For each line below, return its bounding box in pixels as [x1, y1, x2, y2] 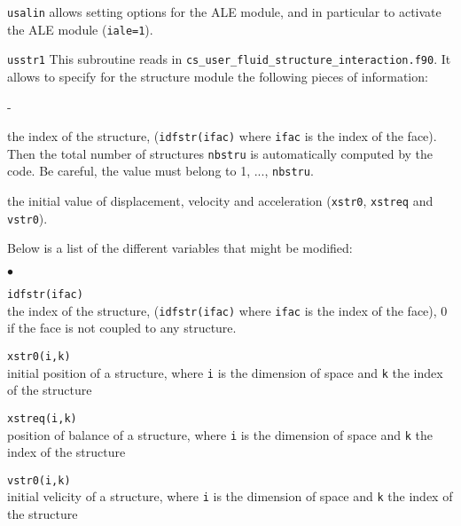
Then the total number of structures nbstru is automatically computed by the [7, 144, 434, 162]
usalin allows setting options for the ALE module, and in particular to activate [7, 3, 441, 20]
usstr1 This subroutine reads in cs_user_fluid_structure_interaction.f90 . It [7, 50, 451, 68]
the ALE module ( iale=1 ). [7, 20, 153, 38]
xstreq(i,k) [7, 412, 77, 425]
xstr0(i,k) [7, 349, 71, 363]
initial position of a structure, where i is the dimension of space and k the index [7, 363, 443, 381]
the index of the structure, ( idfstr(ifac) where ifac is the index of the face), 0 [7, 301, 448, 319]
